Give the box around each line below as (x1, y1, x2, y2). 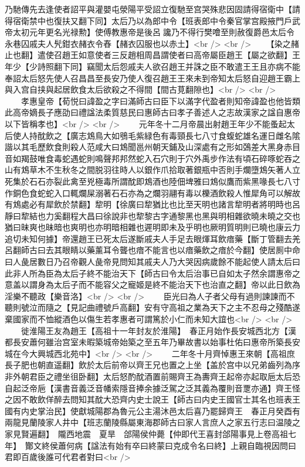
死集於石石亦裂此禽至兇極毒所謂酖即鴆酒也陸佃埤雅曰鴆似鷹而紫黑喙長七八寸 (5, 175, 300, 187)
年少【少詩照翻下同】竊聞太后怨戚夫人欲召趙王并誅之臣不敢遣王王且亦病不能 (5, 60, 300, 72)
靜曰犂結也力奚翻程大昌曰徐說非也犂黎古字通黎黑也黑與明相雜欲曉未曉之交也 (5, 209, 300, 221)
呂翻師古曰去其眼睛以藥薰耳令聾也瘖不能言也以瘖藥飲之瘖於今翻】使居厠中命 (5, 244, 300, 256)
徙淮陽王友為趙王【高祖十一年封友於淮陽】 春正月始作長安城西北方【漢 (21, 324, 296, 336)
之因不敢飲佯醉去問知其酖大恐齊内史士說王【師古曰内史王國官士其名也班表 (5, 393, 292, 405)
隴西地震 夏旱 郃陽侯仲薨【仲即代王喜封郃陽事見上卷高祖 (57, 427, 288, 439)
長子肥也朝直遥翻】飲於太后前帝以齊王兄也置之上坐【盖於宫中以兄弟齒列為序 (5, 359, 300, 371)
